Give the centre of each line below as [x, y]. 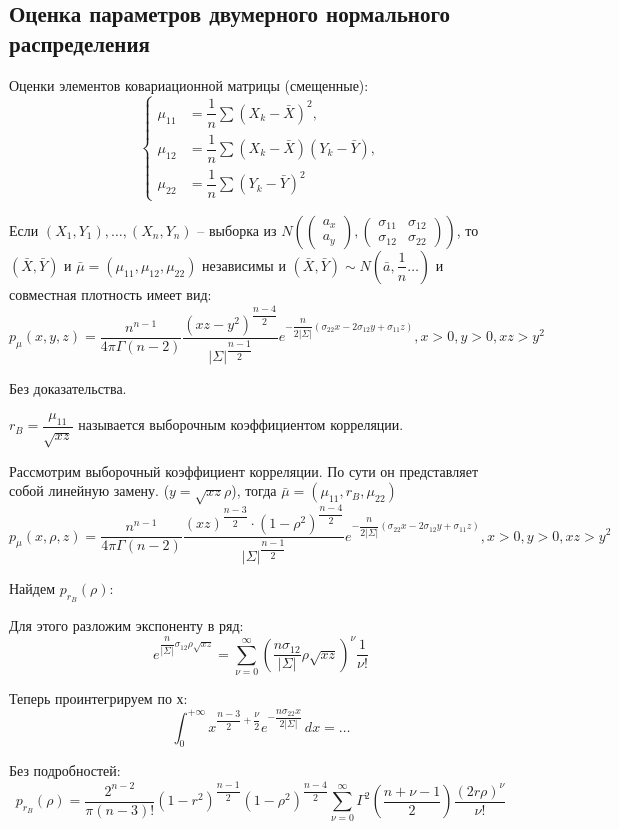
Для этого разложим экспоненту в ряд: [126, 625]
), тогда [254, 490]
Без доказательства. [68, 388]
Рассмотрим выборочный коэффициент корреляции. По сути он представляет [244, 470]
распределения [79, 42]
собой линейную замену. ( [89, 490]
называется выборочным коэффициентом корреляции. [241, 424]
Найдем [32, 587]
